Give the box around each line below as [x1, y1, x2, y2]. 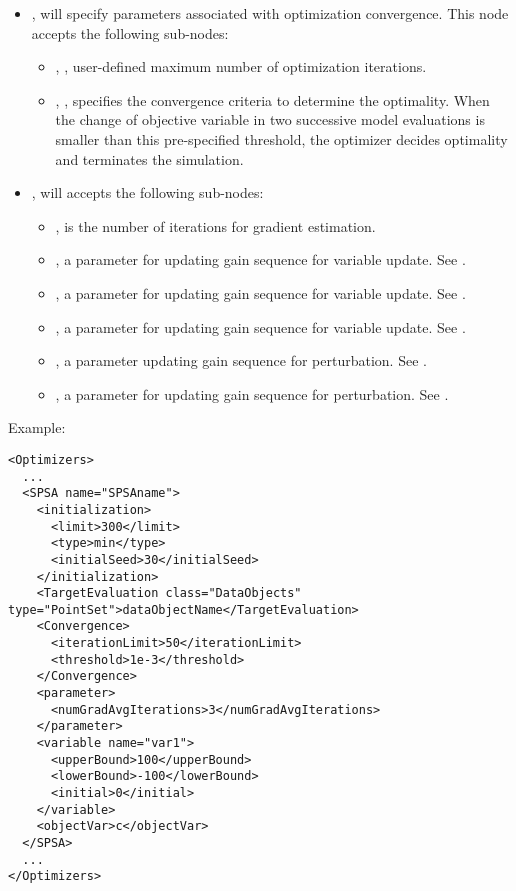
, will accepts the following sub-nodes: [31, 182, 264, 203]
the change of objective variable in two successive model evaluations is [55, 109, 485, 130]
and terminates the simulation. [55, 148, 244, 169]
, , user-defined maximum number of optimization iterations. [55, 56, 427, 77]
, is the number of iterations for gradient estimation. [55, 215, 376, 236]
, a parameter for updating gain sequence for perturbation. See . [55, 383, 449, 404]
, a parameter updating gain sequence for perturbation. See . [55, 350, 427, 371]
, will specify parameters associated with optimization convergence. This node [31, 3, 509, 23]
